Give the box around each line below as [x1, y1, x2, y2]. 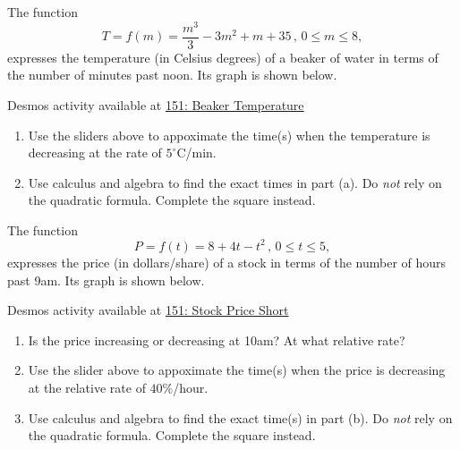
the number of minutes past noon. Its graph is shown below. [7, 65, 337, 84]
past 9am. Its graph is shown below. [7, 270, 205, 289]
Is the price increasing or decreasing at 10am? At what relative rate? [28, 330, 405, 349]
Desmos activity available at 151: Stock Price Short [7, 301, 289, 319]
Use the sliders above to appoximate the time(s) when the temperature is [28, 125, 430, 144]
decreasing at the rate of [28, 143, 162, 162]
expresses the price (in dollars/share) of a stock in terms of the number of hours [7, 252, 447, 271]
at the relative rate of [28, 378, 146, 396]
